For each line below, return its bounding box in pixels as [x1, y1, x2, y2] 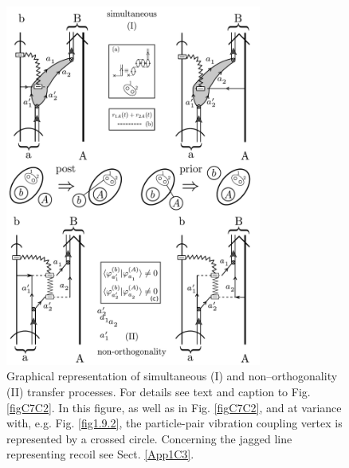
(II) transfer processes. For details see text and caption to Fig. [6, 383, 311, 399]
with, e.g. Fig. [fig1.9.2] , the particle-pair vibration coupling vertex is [6, 415, 343, 431]
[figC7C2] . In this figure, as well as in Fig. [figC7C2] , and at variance [6, 399, 342, 415]
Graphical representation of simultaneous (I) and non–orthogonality [6, 368, 338, 384]
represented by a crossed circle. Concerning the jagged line [6, 430, 292, 446]
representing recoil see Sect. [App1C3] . [6, 446, 194, 462]
